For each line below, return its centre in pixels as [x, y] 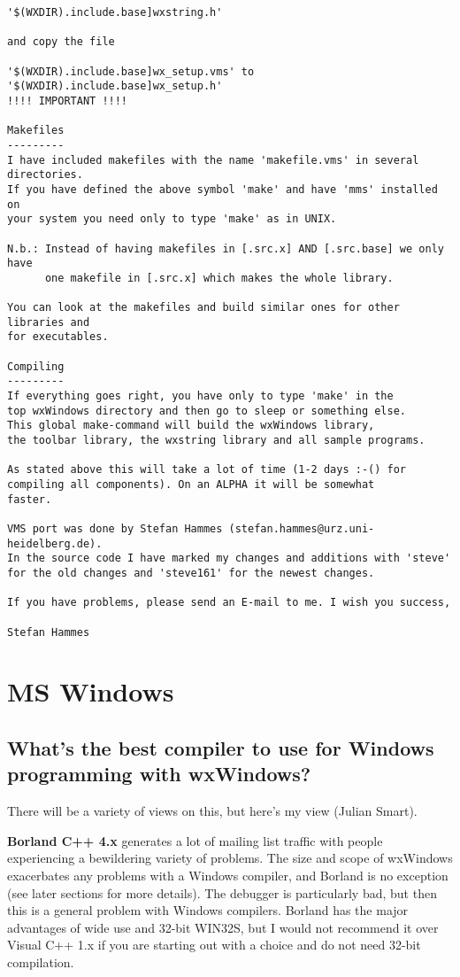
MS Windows [91, 691]
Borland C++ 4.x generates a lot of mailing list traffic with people [195, 840]
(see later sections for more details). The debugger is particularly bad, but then [222, 892]
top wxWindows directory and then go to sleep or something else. [207, 411]
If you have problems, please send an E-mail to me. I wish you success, [229, 603]
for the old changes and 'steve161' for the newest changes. [191, 573]
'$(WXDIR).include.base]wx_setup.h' [115, 86]
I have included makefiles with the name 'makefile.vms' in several [213, 160]
